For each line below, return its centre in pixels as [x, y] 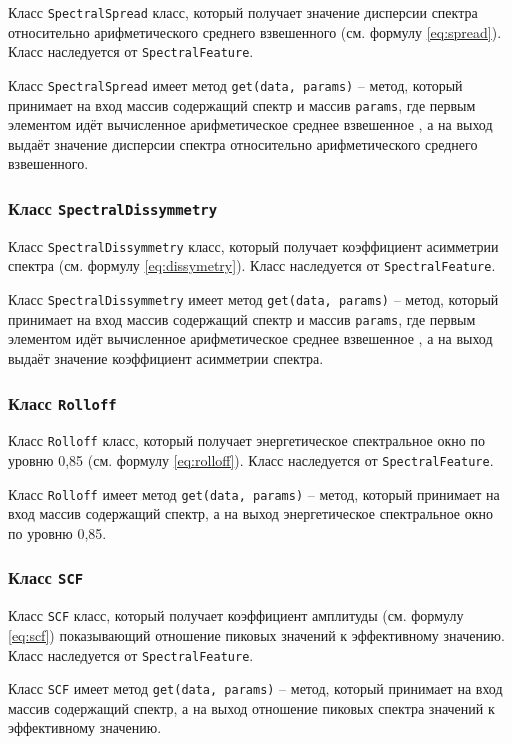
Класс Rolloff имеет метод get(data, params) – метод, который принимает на [254, 493]
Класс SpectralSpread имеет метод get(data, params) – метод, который [235, 84]
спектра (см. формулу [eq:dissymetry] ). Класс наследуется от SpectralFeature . [252, 265]
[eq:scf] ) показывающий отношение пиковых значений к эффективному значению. [256, 634]
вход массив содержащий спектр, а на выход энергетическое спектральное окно [250, 513]
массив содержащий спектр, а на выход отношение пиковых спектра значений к [251, 707]
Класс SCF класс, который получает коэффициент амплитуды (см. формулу [236, 615]
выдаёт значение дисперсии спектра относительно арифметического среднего [243, 143]
